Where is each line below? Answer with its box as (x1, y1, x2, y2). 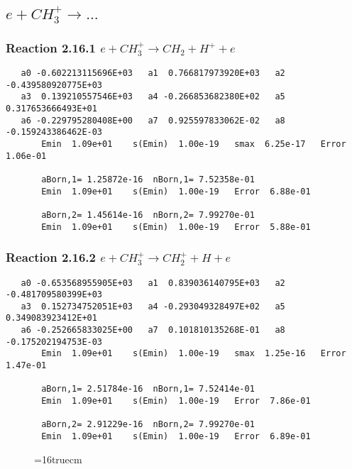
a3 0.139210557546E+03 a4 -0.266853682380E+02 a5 (21, 92, 285, 102)
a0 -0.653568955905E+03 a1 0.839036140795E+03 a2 (21, 277, 285, 288)
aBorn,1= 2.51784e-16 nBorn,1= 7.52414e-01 (41, 384, 255, 394)
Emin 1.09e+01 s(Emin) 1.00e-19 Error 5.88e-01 (41, 221, 311, 232)
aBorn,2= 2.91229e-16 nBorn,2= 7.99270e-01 (41, 419, 255, 430)
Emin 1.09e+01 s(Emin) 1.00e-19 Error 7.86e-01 (41, 396, 311, 407)
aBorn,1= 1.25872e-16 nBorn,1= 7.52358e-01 (41, 174, 255, 184)
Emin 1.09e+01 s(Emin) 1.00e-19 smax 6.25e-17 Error (41, 138, 346, 149)
